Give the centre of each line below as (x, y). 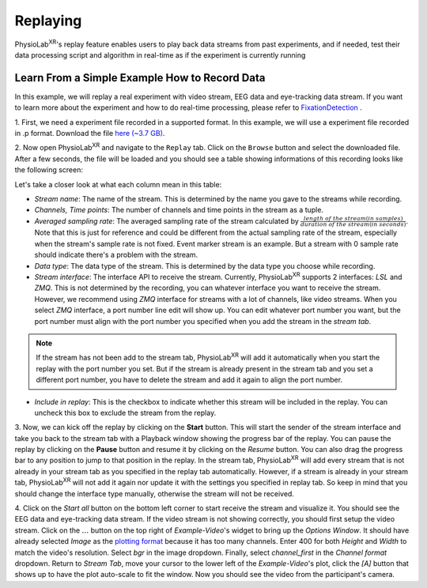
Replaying (48, 21)
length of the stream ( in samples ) (353, 219)
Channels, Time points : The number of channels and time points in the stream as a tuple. (179, 210)
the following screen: (49, 170)
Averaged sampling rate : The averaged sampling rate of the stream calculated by (167, 220)
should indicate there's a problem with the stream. (116, 255)
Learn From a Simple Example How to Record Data (140, 78)
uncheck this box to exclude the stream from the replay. (125, 413)
